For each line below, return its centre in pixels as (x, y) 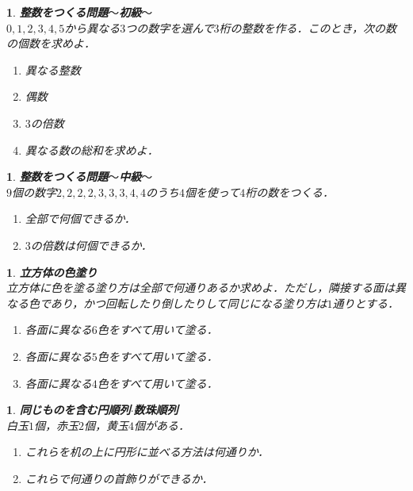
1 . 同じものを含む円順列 (69, 410)
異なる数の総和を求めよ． (92, 150)
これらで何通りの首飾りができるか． (119, 478)
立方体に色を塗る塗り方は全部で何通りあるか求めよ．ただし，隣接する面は (201, 288)
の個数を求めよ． (51, 43)
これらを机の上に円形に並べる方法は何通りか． (147, 452)
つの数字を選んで (170, 27)
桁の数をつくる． (289, 192)
